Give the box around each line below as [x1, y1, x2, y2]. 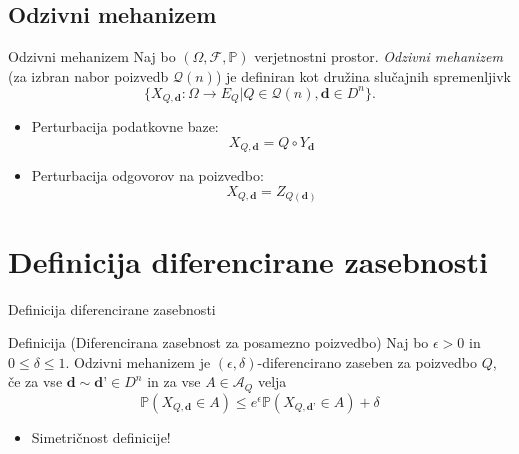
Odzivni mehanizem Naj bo [8, 46, 176, 67]
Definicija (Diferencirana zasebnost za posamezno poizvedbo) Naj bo [8, 332, 429, 353]
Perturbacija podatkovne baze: [31, 116, 219, 137]
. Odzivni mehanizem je [65, 351, 211, 372]
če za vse [8, 371, 63, 392]
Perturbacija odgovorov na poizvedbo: [31, 165, 264, 186]
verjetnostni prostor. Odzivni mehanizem [254, 46, 503, 67]
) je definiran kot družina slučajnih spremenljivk [215, 65, 512, 86]
